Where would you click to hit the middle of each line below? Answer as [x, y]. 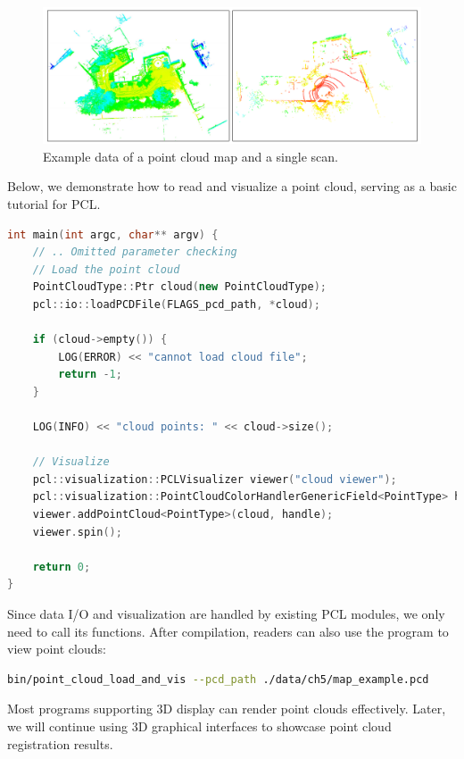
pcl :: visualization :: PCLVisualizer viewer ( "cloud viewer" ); [215, 479]
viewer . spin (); [77, 532]
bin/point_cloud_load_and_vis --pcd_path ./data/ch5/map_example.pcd [218, 679]
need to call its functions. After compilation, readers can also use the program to [228, 631]
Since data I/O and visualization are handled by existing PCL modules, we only [226, 614]
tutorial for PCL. [54, 203]
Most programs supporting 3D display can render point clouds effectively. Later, [227, 709]
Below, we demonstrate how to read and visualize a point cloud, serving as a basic [232, 186]
